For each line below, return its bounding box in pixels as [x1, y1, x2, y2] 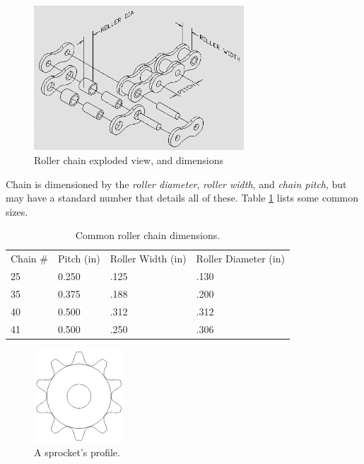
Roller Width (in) [110, 251, 187, 266]
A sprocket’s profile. [34, 445, 120, 460]
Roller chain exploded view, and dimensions [34, 153, 223, 167]
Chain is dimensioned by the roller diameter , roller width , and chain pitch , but [6, 176, 347, 191]
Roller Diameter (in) [196, 251, 285, 266]
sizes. [6, 204, 28, 219]
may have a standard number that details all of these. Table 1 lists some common [6, 190, 359, 205]
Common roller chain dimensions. [75, 228, 221, 243]
